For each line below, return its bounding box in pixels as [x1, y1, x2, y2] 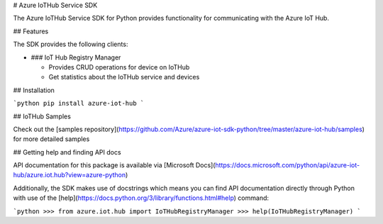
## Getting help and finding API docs [13, 147, 121, 156]
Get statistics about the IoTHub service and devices [48, 73, 200, 82]
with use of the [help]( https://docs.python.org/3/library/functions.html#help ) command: [13, 194, 270, 202]
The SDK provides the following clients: [13, 40, 128, 49]
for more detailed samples [13, 135, 90, 143]
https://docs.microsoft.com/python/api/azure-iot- [215, 161, 360, 169]
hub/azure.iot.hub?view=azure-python [13, 171, 126, 179]
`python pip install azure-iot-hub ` [13, 99, 145, 108]
